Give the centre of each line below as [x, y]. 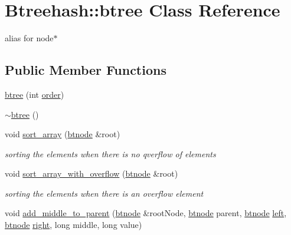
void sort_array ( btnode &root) [63, 134]
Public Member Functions [86, 70]
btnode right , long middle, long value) [73, 225]
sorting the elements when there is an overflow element [104, 193]
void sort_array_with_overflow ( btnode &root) [91, 173]
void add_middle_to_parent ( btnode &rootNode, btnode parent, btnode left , [146, 213]
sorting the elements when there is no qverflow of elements [110, 153]
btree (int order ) [35, 94]
